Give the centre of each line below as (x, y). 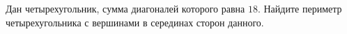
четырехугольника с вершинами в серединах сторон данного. (135, 22)
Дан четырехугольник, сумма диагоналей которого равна (125, 8)
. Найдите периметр (300, 8)
